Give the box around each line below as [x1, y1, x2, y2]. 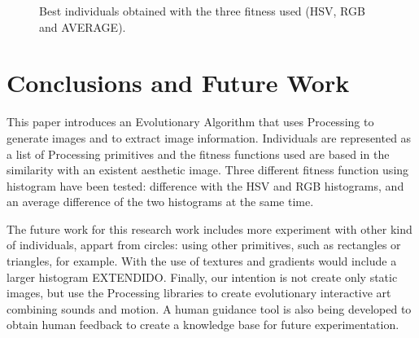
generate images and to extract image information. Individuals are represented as [7, 129, 412, 146]
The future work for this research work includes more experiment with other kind [7, 220, 412, 237]
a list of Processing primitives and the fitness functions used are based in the [7, 145, 390, 162]
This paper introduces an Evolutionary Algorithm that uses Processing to [7, 113, 374, 130]
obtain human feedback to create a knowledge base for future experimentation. [7, 316, 399, 333]
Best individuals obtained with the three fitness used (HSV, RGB [39, 2, 365, 19]
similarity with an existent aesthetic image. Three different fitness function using [7, 161, 409, 178]
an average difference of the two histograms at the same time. [7, 193, 314, 210]
